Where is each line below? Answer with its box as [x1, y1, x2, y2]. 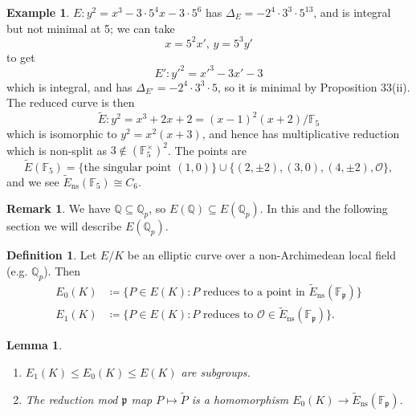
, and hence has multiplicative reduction [202, 125, 400, 142]
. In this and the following [259, 200, 388, 217]
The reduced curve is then [6, 94, 135, 111]
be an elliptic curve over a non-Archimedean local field [127, 247, 396, 263]
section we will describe [6, 218, 122, 235]
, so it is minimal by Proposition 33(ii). [218, 78, 410, 95]
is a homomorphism [191, 390, 289, 407]
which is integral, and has [6, 78, 133, 95]
